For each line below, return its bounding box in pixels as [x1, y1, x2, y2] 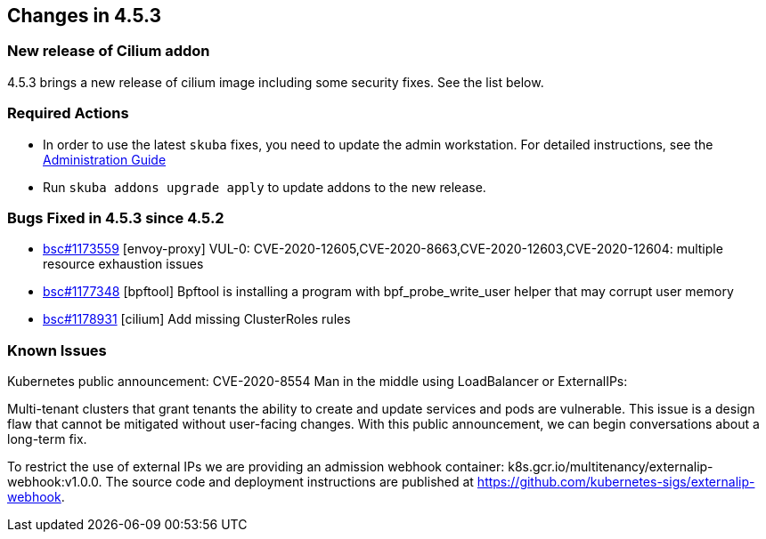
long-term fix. [7, 431, 87, 447]
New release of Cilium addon [7, 42, 210, 60]
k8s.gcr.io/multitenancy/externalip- [508, 459, 713, 475]
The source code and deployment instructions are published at [105, 474, 474, 490]
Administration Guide [43, 151, 167, 167]
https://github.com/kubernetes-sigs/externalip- [477, 474, 755, 490]
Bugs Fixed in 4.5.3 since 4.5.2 [7, 208, 224, 227]
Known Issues [7, 341, 107, 359]
